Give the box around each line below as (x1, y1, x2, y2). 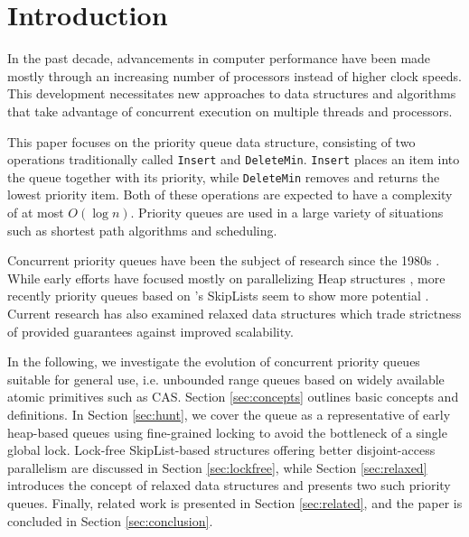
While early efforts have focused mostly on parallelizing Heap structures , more (7, 268, 446, 287)
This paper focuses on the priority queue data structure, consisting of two (7, 132, 416, 151)
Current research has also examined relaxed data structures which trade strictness (7, 303, 462, 322)
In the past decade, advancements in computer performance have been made (7, 49, 431, 68)
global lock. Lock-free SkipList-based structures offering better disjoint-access (7, 440, 436, 459)
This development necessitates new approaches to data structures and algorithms (7, 84, 456, 103)
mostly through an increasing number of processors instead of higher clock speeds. (7, 66, 462, 85)
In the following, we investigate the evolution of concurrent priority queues (7, 352, 420, 371)
